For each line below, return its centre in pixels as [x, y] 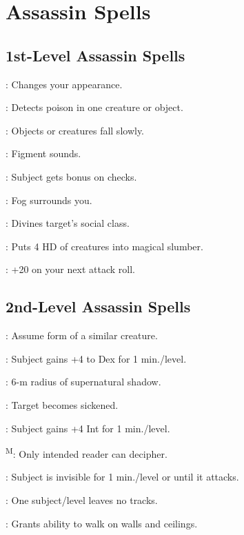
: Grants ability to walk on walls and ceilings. [102, 523]
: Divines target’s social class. [68, 223]
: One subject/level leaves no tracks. [82, 499]
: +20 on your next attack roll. [70, 269]
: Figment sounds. [43, 153]
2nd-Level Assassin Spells [98, 306]
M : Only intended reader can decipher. [87, 453]
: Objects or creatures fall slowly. [75, 130]
